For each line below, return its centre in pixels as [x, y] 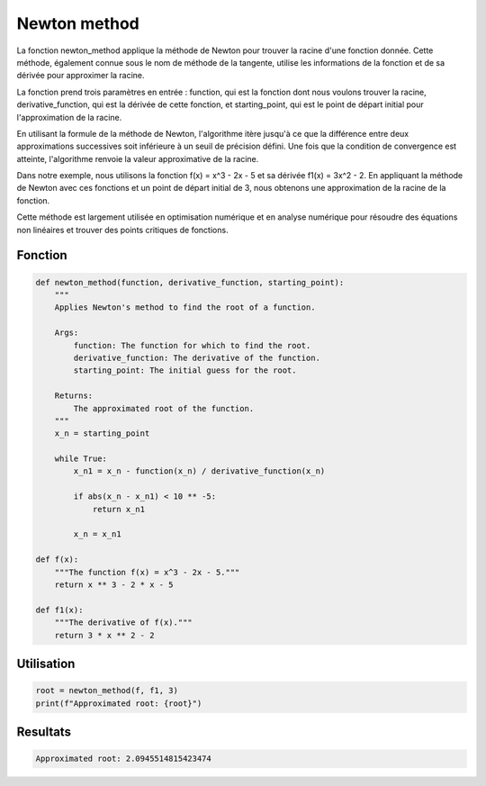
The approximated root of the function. [164, 408]
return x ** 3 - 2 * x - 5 [114, 585]
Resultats [44, 732]
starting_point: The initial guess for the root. [185, 370]
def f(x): [57, 560]
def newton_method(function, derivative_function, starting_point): [190, 282]
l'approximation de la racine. [69, 117]
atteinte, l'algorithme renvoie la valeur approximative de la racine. [138, 158]
